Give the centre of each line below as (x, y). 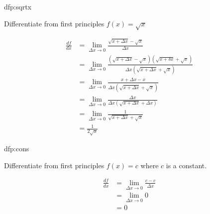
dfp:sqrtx (18, 6)
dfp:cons (17, 149)
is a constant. (186, 165)
